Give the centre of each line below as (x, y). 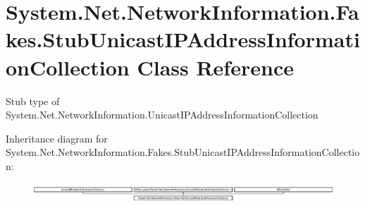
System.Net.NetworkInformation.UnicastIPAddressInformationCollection (162, 115)
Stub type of (33, 101)
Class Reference (215, 67)
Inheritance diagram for (57, 138)
